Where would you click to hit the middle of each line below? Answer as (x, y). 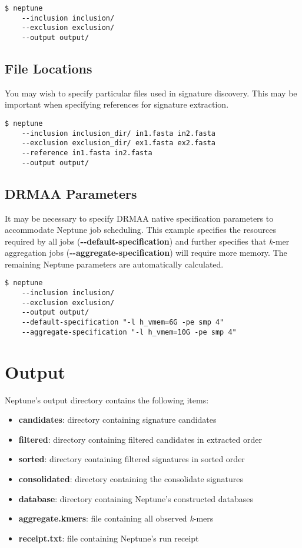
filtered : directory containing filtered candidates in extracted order (140, 439)
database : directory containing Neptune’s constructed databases (136, 498)
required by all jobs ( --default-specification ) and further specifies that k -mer (147, 241)
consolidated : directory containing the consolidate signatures (131, 478)
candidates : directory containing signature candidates (117, 420)
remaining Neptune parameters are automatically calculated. (114, 264)
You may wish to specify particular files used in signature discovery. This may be (151, 93)
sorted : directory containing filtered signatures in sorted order (132, 459)
